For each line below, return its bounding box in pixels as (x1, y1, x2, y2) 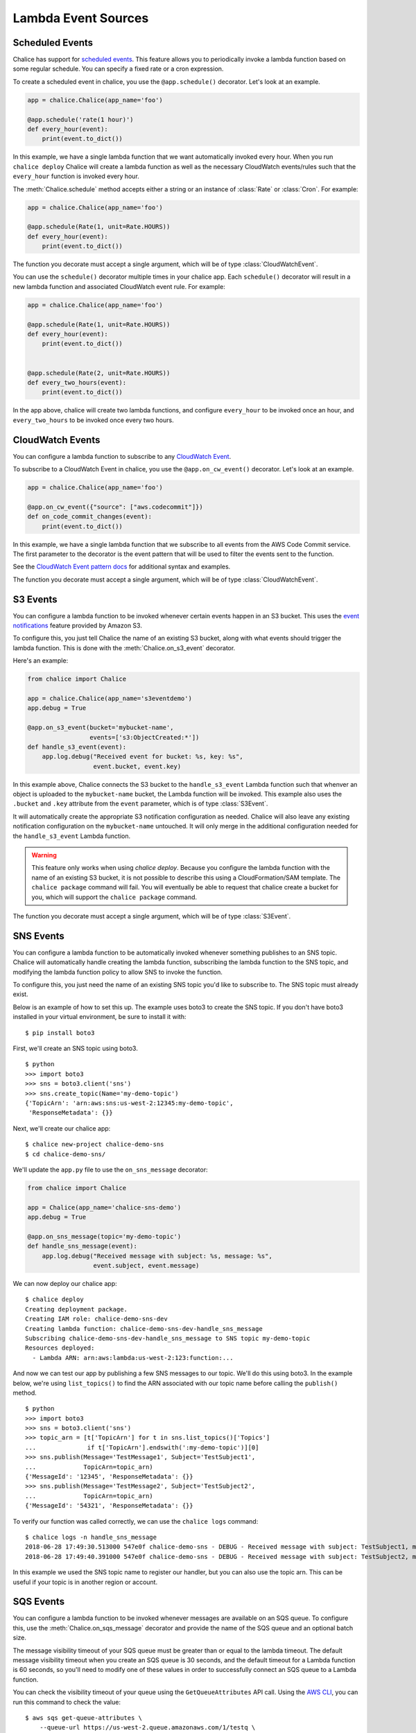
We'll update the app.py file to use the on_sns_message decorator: (12, 1165, 208, 1174)
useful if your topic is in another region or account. (12, 1578, 158, 1586)
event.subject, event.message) (93, 1262, 200, 1270)
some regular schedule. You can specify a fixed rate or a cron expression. (12, 64, 224, 73)
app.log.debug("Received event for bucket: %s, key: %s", (42, 753, 243, 760)
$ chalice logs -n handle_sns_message (25, 1533, 157, 1541)
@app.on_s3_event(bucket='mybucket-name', (27, 724, 174, 731)
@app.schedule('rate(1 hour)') (27, 115, 135, 123)
